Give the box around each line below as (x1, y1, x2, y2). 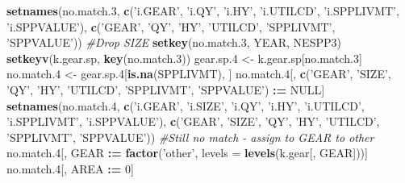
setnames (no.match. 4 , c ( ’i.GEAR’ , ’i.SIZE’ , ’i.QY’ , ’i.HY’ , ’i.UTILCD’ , (6, 97, 365, 114)
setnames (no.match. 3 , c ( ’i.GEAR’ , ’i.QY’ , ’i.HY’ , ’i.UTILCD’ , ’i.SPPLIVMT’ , (6, 2, 399, 19)
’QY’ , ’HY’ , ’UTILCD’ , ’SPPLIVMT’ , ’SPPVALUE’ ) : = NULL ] (6, 81, 325, 98)
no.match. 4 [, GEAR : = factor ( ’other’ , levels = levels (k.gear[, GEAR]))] (6, 144, 368, 161)
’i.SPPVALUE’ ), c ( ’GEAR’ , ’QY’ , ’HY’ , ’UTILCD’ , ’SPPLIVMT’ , (6, 18, 336, 35)
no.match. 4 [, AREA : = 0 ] (6, 160, 134, 177)
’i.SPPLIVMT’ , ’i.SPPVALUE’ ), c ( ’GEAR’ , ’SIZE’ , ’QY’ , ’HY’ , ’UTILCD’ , (6, 113, 380, 130)
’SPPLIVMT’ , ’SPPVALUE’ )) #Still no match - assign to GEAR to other (6, 128, 374, 145)
